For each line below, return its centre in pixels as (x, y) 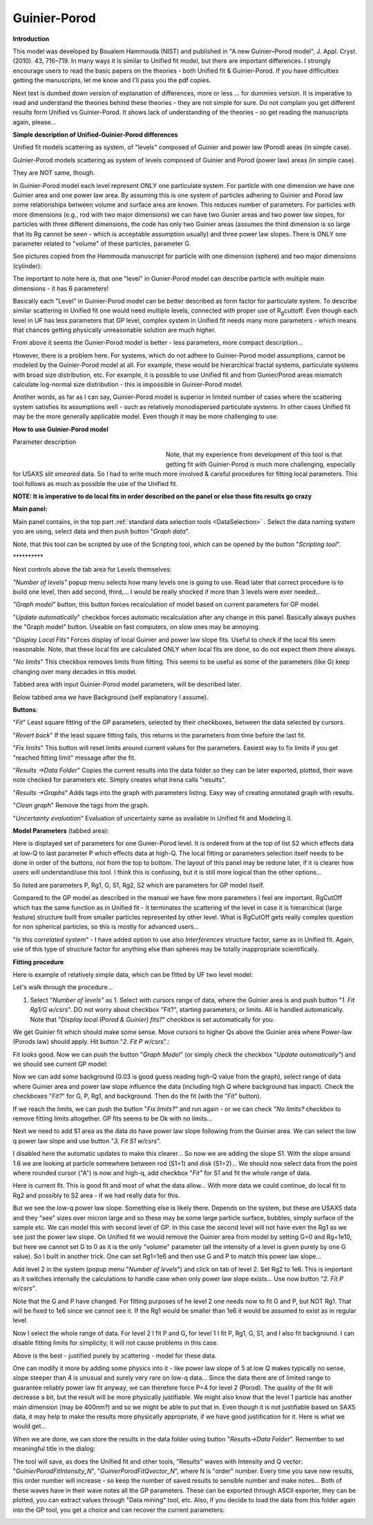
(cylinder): (27, 265)
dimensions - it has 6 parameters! (61, 288)
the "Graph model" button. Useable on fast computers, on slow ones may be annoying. (136, 627)
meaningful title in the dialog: (54, 1449)
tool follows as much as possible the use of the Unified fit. (95, 483)
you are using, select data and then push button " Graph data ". (101, 532)
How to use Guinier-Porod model (60, 429)
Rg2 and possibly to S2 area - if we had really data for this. (96, 1195)
